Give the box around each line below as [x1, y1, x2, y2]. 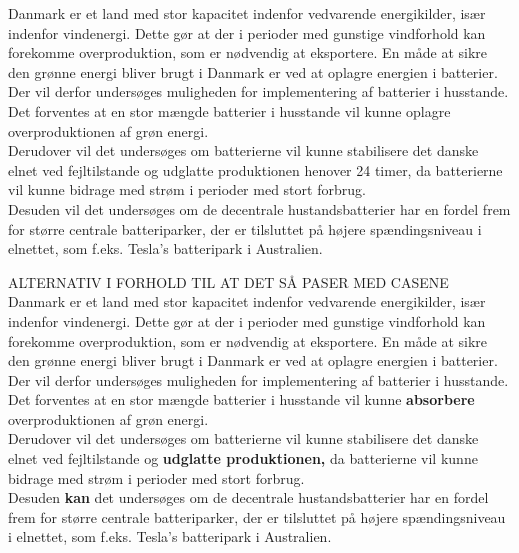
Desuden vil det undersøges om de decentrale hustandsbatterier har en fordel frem [8, 198, 511, 219]
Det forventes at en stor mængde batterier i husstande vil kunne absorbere [8, 389, 475, 410]
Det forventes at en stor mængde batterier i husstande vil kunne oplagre [8, 100, 451, 121]
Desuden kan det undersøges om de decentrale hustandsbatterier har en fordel [8, 487, 489, 508]
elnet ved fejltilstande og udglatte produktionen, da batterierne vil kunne [8, 448, 478, 469]
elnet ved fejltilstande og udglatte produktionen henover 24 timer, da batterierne [8, 159, 503, 180]
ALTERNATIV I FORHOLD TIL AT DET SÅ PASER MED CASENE [8, 271, 449, 292]
